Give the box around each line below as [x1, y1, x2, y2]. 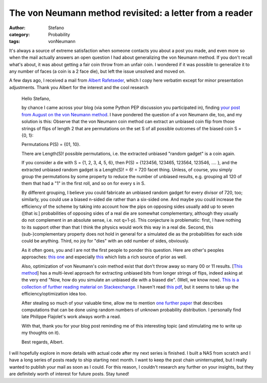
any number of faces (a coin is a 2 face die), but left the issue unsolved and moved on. [9, 68, 185, 74]
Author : [9, 25, 26, 31]
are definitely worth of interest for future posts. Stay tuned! [9, 371, 130, 377]
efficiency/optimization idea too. [21, 291, 88, 297]
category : [9, 31, 30, 37]
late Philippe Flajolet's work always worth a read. [21, 314, 121, 320]
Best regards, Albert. [21, 339, 64, 345]
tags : [9, 39, 20, 45]
